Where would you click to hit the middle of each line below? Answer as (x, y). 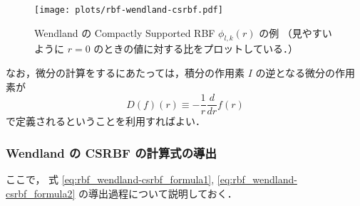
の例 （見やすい (295, 32)
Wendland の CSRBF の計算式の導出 (111, 152)
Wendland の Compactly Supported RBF (125, 32)
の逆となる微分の (295, 73)
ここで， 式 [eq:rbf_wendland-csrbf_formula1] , (110, 179)
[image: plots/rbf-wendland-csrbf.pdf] (129, 10)
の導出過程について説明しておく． (158, 193)
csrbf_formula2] (41, 193)
